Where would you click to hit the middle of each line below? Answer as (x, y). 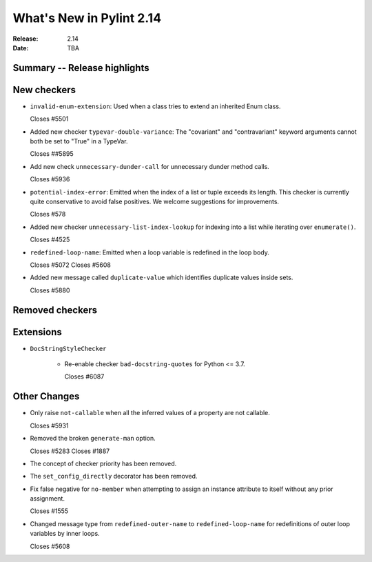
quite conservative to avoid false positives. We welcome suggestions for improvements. (154, 201)
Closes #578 (48, 214)
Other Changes (46, 397)
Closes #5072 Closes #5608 (71, 265)
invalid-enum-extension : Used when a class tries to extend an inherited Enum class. (155, 106)
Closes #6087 (84, 377)
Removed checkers (55, 310)
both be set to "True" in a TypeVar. (79, 141)
